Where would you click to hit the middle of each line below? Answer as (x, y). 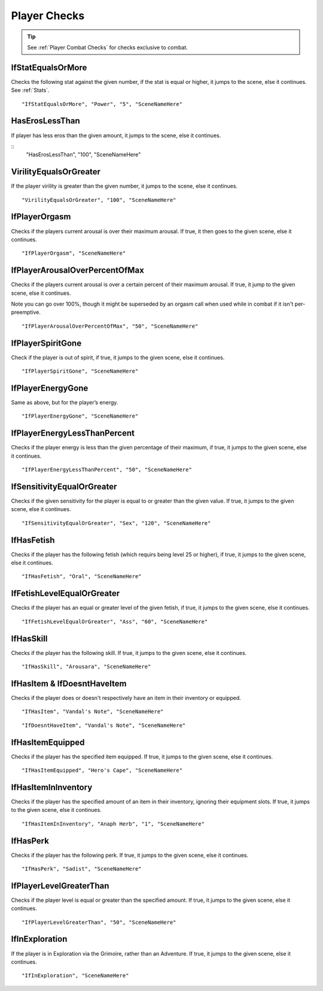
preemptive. (26, 312)
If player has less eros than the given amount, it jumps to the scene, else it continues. (116, 135)
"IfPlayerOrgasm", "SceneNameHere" (74, 253)
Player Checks (48, 16)
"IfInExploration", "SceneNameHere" (75, 976)
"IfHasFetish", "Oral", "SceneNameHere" (82, 576)
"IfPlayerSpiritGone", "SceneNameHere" (80, 371)
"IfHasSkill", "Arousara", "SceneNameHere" (86, 667)
